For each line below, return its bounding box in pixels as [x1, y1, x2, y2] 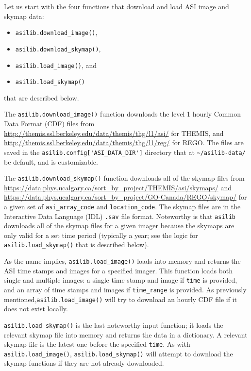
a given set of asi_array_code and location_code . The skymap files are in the [4, 201, 241, 211]
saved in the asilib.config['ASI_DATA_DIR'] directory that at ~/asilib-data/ [4, 147, 246, 157]
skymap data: [4, 11, 44, 21]
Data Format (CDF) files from [4, 118, 95, 129]
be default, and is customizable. [4, 156, 98, 167]
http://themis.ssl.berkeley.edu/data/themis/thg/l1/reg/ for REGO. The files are [4, 137, 244, 148]
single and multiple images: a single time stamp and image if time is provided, [4, 275, 237, 285]
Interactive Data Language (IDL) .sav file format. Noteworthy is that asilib [4, 211, 236, 221]
